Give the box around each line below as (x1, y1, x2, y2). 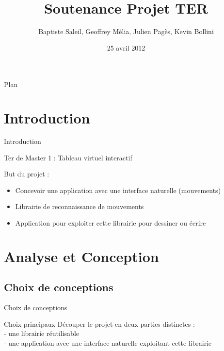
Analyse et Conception (4, 246, 159, 266)
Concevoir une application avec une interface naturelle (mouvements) (15, 185, 221, 195)
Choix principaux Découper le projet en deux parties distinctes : (4, 318, 195, 329)
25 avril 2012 (107, 42, 145, 53)
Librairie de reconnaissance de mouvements (15, 201, 144, 211)
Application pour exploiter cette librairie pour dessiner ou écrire (15, 218, 206, 228)
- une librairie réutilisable (4, 328, 79, 338)
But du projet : (4, 169, 49, 179)
